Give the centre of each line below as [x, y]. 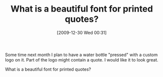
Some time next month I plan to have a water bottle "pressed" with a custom [81, 55]
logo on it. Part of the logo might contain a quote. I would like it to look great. [82, 60]
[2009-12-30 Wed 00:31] [82, 32]
